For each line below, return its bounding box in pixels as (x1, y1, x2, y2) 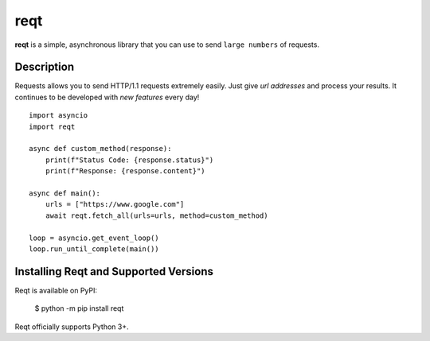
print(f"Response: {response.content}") (45, 167, 206, 176)
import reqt (29, 122, 76, 131)
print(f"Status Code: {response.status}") (45, 155, 214, 165)
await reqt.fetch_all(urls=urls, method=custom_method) (45, 211, 268, 220)
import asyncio (29, 111, 88, 120)
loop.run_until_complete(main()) (29, 244, 159, 254)
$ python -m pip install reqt (34, 304, 124, 313)
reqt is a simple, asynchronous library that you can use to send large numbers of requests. (14, 40, 320, 49)
